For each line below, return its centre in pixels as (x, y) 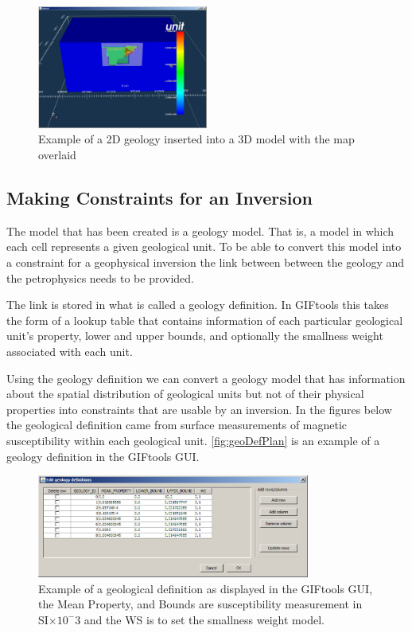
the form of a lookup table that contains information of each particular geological (205, 320)
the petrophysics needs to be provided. (100, 277)
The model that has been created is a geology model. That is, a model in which (200, 231)
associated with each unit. (70, 352)
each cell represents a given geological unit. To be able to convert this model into (204, 246)
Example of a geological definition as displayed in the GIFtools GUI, (206, 588)
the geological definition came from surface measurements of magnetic (177, 425)
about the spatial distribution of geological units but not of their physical (185, 394)
